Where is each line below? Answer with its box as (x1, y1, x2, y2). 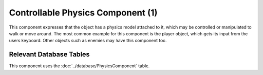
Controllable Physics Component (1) (9, 7, 158, 18)
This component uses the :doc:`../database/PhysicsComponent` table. (9, 63, 150, 69)
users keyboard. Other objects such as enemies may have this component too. (9, 38, 167, 44)
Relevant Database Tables (9, 50, 90, 59)
